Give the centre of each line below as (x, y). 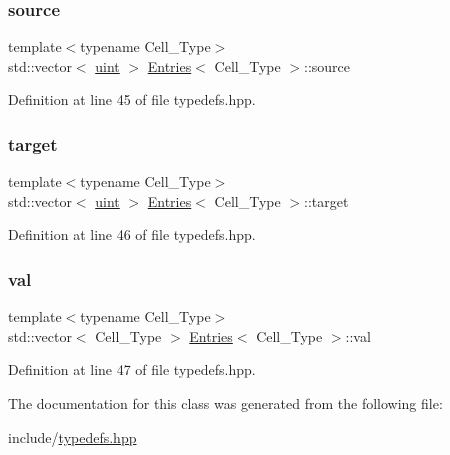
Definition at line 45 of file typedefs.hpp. (132, 99)
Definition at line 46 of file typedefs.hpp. (132, 234)
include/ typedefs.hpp (72, 436)
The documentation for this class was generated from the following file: (225, 403)
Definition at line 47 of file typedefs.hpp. (132, 369)
